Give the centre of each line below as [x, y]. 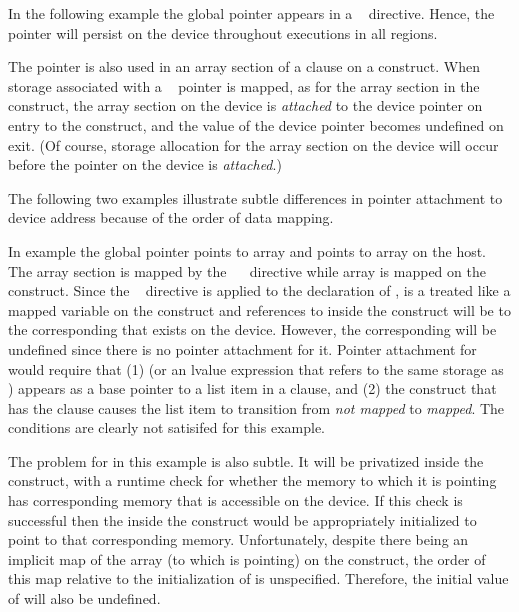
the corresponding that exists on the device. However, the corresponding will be [252, 329]
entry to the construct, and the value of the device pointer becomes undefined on [256, 124]
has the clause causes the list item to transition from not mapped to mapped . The [256, 407]
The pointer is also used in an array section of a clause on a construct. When [244, 66]
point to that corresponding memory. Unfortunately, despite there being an [238, 539]
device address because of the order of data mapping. [171, 217]
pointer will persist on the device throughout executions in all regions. [223, 32]
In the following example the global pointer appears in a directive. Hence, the [251, 13]
